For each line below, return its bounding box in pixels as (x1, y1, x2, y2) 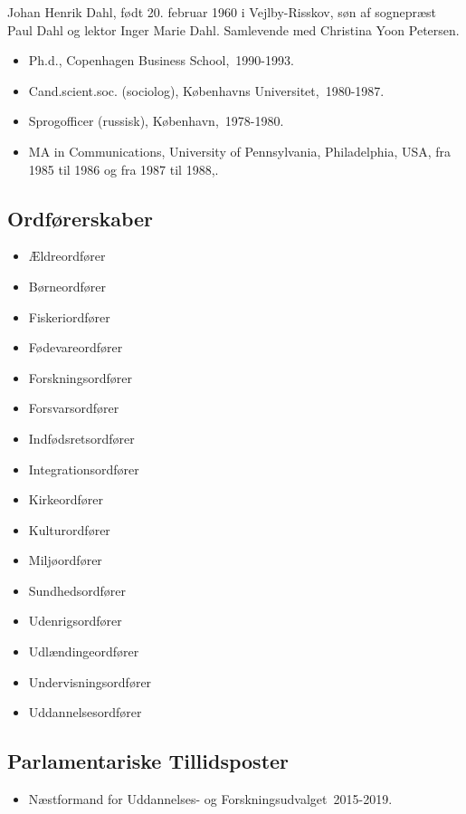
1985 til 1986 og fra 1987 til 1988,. (28, 159, 219, 178)
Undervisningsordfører (28, 672, 152, 691)
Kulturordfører (28, 520, 110, 539)
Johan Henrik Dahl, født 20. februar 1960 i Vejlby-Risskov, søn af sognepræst (7, 3, 437, 21)
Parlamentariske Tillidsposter (7, 747, 290, 775)
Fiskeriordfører (28, 307, 110, 326)
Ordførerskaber (7, 204, 154, 232)
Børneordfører (28, 276, 106, 295)
